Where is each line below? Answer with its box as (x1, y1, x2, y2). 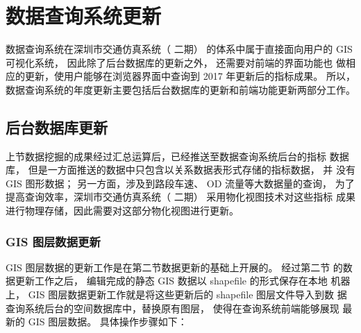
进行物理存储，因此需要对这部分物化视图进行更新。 (6, 203, 239, 218)
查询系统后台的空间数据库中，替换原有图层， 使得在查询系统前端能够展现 (6, 300, 339, 315)
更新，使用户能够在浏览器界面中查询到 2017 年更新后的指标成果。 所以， (24, 69, 355, 83)
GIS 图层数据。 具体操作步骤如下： (28, 314, 187, 329)
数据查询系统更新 (6, 1, 162, 30)
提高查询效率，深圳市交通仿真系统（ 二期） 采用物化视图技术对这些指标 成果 (6, 189, 355, 204)
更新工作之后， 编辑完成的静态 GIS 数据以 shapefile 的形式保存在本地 (15, 273, 328, 288)
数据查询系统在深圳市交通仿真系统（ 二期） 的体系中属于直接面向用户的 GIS (6, 42, 353, 56)
